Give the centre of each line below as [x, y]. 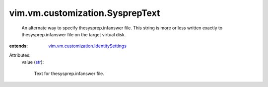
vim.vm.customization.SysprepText [85, 13]
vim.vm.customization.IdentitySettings [87, 46]
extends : [19, 46]
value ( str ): [33, 62]
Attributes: [20, 55]
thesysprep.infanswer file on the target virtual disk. [74, 34]
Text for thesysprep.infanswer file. [69, 73]
